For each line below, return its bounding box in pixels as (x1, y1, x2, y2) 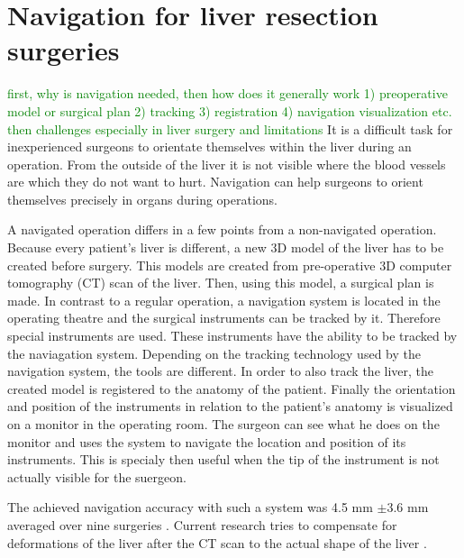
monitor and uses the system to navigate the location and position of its (7, 432, 406, 451)
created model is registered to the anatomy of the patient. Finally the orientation (7, 379, 456, 398)
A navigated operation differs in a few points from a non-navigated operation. (7, 220, 437, 239)
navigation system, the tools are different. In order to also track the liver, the (7, 361, 434, 380)
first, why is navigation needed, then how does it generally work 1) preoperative (7, 84, 448, 103)
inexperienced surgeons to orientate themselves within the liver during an (7, 137, 412, 156)
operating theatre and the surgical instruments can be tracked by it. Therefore (7, 308, 441, 327)
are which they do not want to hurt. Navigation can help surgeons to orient (7, 172, 423, 191)
